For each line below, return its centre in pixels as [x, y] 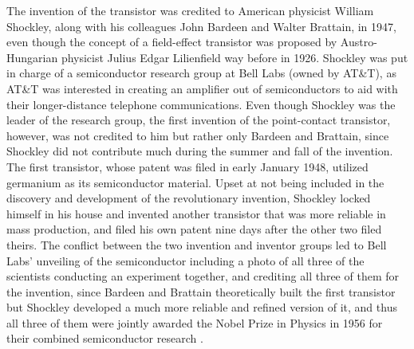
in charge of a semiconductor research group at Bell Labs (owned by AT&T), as [201, 73]
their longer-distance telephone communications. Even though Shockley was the [201, 104]
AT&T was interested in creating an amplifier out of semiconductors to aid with [202, 88]
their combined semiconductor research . [105, 338]
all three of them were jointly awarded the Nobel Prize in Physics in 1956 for [195, 322]
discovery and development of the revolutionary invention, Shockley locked [189, 198]
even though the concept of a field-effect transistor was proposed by [172, 42]
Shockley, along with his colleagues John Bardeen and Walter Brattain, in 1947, [201, 26]
